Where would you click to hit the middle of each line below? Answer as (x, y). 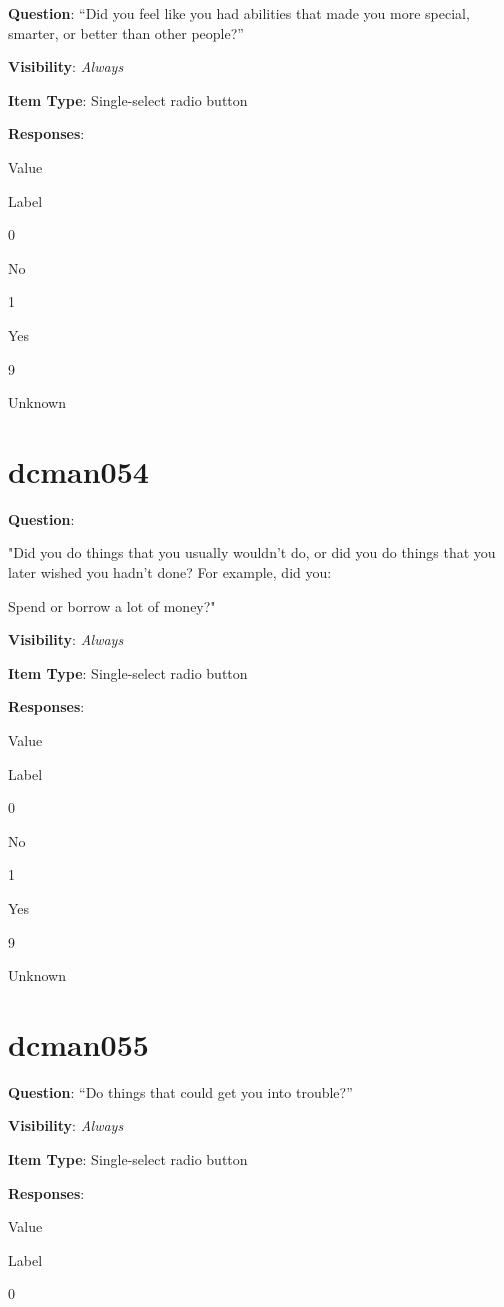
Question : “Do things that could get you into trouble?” (180, 1091)
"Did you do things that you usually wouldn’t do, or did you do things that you (252, 552)
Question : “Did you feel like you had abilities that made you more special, (239, 13)
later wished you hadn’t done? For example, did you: (170, 572)
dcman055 (78, 1043)
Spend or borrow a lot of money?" (112, 605)
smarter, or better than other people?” (126, 32)
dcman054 (78, 470)
